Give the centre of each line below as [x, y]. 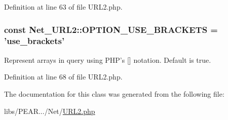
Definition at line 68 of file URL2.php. [63, 77]
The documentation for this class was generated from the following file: [114, 93]
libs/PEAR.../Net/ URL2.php [50, 111]
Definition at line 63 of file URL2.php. [63, 7]
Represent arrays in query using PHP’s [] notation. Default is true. [108, 59]
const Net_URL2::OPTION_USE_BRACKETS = [111, 29]
